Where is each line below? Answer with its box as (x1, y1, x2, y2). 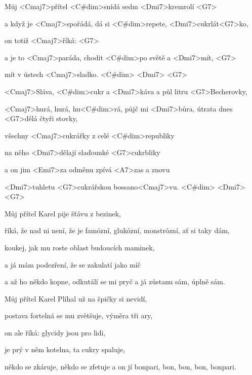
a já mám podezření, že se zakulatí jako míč (5, 259, 141, 270)
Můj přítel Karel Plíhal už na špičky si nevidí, (5, 293, 147, 304)
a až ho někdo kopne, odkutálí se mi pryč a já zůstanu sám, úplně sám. (5, 276, 225, 287)
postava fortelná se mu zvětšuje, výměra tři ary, (5, 310, 153, 321)
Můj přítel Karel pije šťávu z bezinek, (5, 208, 121, 218)
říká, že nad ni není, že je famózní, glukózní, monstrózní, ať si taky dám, (5, 225, 230, 236)
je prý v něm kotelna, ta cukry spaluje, (5, 344, 125, 355)
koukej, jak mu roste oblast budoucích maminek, (5, 242, 155, 252)
